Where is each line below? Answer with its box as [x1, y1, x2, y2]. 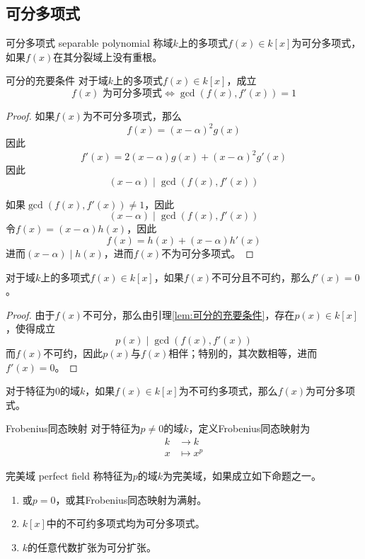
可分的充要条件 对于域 [6, 73, 108, 88]
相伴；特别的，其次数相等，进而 [168, 345, 318, 360]
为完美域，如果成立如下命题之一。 [163, 468, 322, 483]
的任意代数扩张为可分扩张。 [28, 539, 157, 554]
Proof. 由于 [6, 307, 55, 322]
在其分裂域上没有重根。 [53, 49, 163, 64]
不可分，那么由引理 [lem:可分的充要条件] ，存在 [82, 307, 295, 322]
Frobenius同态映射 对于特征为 [6, 421, 141, 436]
